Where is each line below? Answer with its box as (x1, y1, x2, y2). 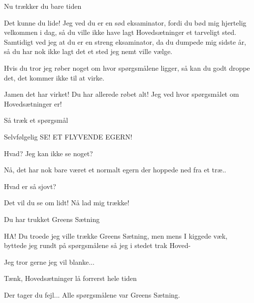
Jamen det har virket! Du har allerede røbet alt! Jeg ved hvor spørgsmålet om (4, 89, 239, 99)
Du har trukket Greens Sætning (4, 214, 100, 224)
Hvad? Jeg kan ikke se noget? (4, 148, 93, 158)
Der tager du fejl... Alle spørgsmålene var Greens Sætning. (4, 289, 180, 300)
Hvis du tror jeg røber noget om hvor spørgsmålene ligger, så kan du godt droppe (4, 62, 250, 73)
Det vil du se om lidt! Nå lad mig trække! (4, 197, 129, 208)
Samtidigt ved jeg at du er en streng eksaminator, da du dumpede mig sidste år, (4, 36, 247, 47)
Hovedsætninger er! (4, 98, 62, 109)
